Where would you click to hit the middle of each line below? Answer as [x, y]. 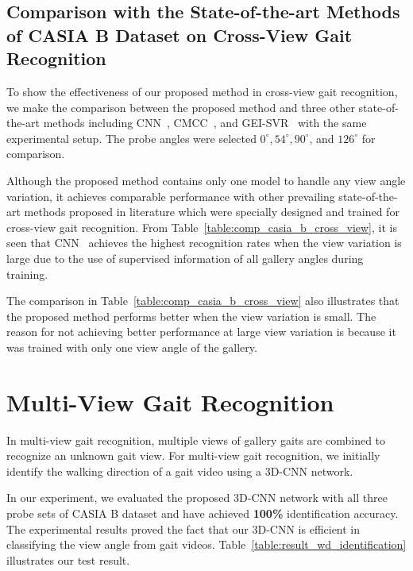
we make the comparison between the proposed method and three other [181, 107]
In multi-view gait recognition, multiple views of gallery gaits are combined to [196, 440]
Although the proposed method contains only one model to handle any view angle [206, 180]
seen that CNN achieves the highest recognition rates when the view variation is [204, 243]
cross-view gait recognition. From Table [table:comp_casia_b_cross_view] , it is [202, 227]
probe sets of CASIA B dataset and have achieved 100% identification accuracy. [203, 513]
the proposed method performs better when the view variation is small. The [191, 316]
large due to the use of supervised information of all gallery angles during [185, 258]
